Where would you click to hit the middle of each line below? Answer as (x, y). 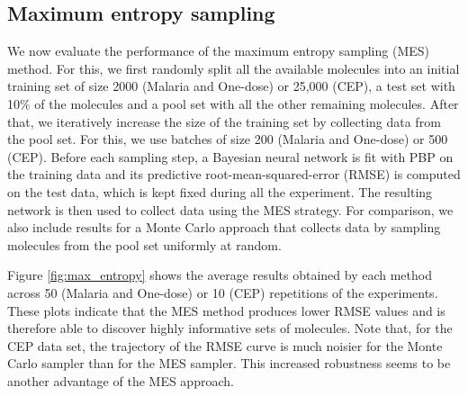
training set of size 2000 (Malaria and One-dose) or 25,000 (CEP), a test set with (231, 86)
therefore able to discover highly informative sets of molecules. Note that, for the (230, 328)
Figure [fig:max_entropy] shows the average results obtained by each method (220, 275)
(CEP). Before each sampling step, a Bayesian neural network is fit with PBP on (230, 156)
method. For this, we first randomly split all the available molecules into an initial (234, 68)
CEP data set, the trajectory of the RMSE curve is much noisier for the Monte (225, 345)
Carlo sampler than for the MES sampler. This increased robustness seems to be (229, 363)
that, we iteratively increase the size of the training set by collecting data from (224, 121)
